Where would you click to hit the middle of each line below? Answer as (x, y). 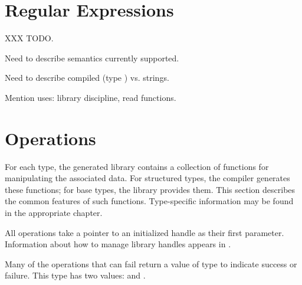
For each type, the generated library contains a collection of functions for (137, 166)
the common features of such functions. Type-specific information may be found (149, 201)
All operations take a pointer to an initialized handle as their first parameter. (145, 232)
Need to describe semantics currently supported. (92, 58)
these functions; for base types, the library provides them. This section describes (150, 189)
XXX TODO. (29, 38)
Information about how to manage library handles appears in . (118, 244)
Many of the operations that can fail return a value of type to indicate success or (151, 263)
